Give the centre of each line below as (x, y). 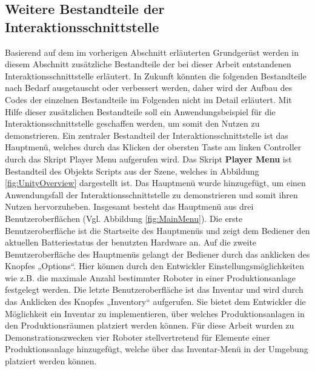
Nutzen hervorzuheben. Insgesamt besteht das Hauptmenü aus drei (129, 206)
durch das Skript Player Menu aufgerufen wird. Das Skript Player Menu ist (148, 159)
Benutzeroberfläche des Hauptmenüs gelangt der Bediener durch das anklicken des (157, 254)
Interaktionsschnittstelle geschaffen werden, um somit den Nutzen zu (132, 123)
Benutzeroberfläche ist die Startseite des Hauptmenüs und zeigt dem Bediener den (157, 230)
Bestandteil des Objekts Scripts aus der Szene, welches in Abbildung (132, 171)
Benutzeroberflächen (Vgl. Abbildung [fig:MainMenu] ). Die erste (124, 218)
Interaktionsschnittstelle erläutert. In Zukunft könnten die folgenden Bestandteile (156, 75)
